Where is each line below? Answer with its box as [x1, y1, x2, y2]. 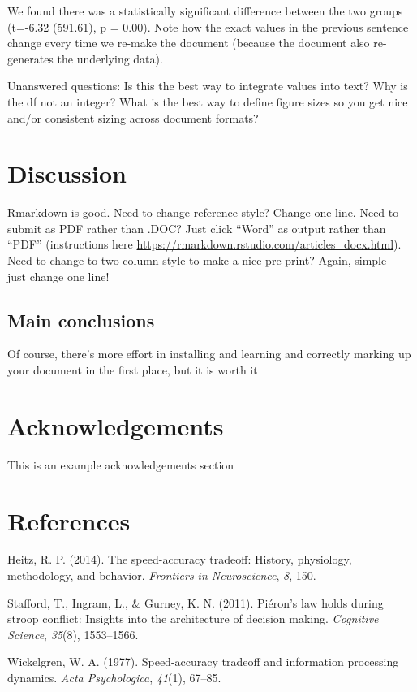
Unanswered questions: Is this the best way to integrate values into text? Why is [7, 77, 408, 94]
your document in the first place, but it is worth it [7, 361, 258, 378]
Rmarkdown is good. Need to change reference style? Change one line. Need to [7, 204, 399, 221]
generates [7, 50, 54, 67]
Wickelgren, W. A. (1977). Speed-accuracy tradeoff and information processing [7, 653, 399, 670]
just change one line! [7, 267, 110, 284]
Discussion [7, 157, 127, 190]
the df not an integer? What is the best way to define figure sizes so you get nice [7, 93, 408, 110]
